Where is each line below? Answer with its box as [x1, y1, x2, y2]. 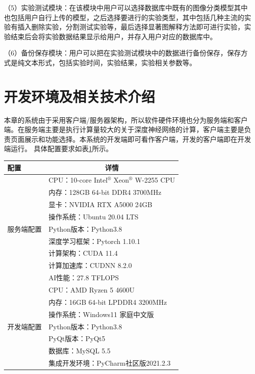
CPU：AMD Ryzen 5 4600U [49, 285, 135, 294]
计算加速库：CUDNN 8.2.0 [49, 260, 132, 270]
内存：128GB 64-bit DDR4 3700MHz [49, 187, 161, 197]
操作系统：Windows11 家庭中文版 [49, 309, 154, 319]
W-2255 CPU [135, 175, 176, 185]
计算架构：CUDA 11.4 [49, 248, 118, 258]
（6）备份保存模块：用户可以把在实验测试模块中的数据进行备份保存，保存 [4, 48, 241, 58]
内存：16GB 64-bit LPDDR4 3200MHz [49, 296, 167, 307]
